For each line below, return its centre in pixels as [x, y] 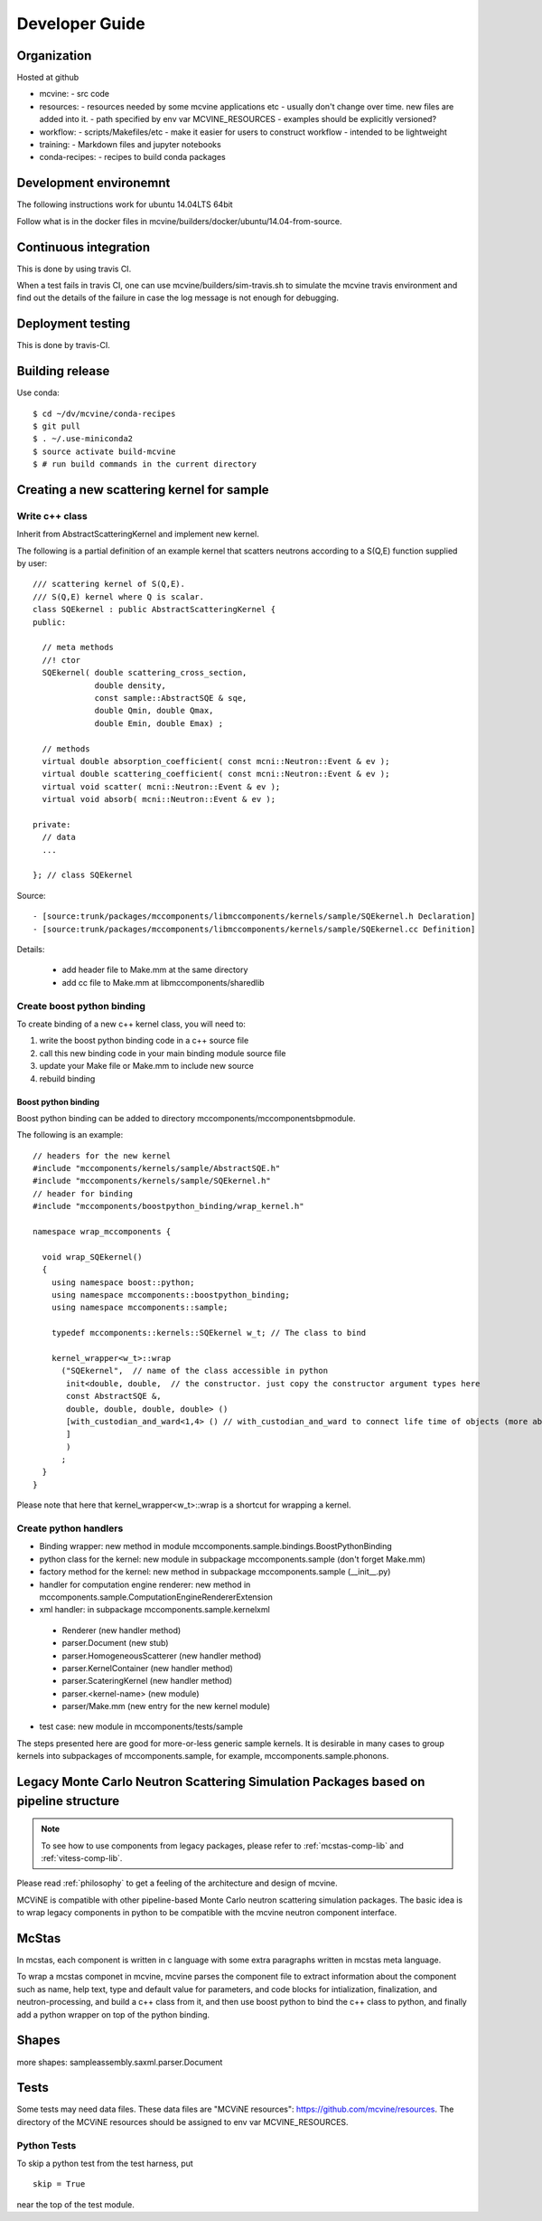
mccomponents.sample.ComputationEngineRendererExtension [156, 1597]
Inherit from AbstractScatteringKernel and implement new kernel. [138, 534]
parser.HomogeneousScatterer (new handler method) [162, 1656]
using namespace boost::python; [123, 1282]
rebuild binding [67, 1078]
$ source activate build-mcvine [104, 451]
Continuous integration [84, 247]
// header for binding [83, 1193]
